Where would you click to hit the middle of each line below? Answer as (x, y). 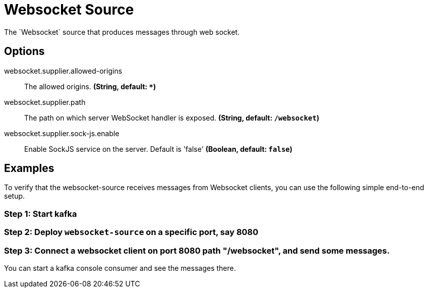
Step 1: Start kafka (41, 214)
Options (24, 51)
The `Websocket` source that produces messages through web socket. (122, 32)
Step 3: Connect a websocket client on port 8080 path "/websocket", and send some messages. (197, 250)
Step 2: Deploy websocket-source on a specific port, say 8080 (131, 232)
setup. (15, 196)
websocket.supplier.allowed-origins (63, 71)
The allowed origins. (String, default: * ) (90, 86)
